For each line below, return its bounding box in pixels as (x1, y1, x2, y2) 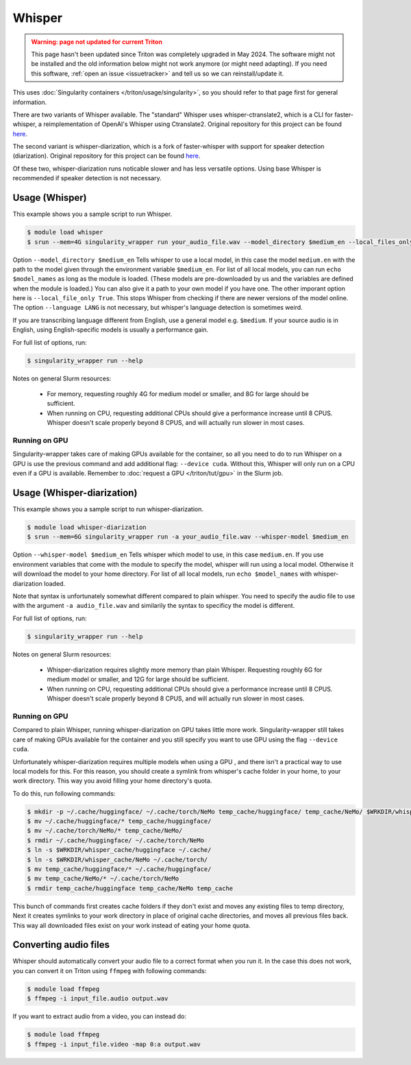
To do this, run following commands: (12, 789, 116, 798)
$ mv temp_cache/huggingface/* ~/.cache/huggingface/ (27, 866, 212, 873)
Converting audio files (12, 939, 110, 951)
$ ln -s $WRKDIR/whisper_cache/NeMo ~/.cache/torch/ (27, 855, 208, 864)
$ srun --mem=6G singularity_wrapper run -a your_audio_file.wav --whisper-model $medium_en (27, 533, 349, 541)
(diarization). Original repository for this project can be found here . (12, 151, 201, 160)
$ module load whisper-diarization (27, 523, 147, 531)
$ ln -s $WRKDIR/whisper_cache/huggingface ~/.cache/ (27, 846, 212, 854)
